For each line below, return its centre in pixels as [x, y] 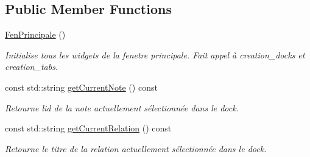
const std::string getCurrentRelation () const [88, 128]
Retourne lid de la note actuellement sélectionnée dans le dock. [122, 107]
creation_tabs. [32, 67]
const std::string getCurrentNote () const [81, 87]
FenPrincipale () [35, 34]
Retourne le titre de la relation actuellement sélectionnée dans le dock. [136, 148]
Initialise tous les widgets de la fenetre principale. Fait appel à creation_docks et [155, 54]
